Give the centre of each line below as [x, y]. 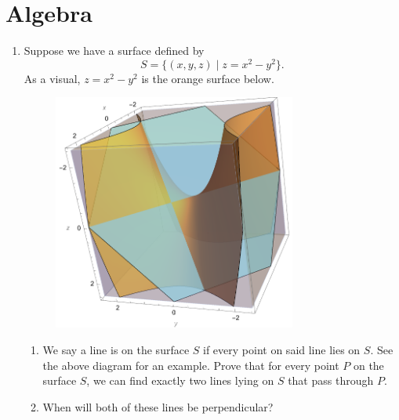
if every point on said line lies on [282, 350]
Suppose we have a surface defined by [114, 51]
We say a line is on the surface [116, 350]
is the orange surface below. [208, 78]
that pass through [331, 380]
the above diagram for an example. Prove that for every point [191, 365]
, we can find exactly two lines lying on [180, 380]
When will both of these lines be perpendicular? [158, 406]
